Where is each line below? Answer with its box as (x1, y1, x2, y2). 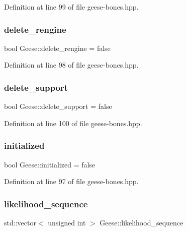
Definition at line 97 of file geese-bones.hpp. (4, 176, 139, 187)
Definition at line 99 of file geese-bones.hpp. (4, 2, 139, 12)
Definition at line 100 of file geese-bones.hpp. (4, 118, 142, 128)
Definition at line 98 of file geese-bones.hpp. (4, 60, 139, 70)
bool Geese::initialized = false (4, 159, 96, 169)
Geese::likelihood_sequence (100, 217, 183, 228)
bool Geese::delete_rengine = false (4, 42, 111, 53)
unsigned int (48, 217, 86, 228)
